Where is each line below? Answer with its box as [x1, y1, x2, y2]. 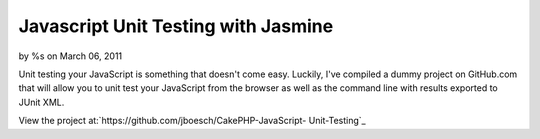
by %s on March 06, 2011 [18, 50, 123, 62]
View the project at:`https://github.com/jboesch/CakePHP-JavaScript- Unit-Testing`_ [18, 115, 366, 127]
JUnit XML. [18, 96, 65, 108]
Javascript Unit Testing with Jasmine [18, 15, 334, 37]
